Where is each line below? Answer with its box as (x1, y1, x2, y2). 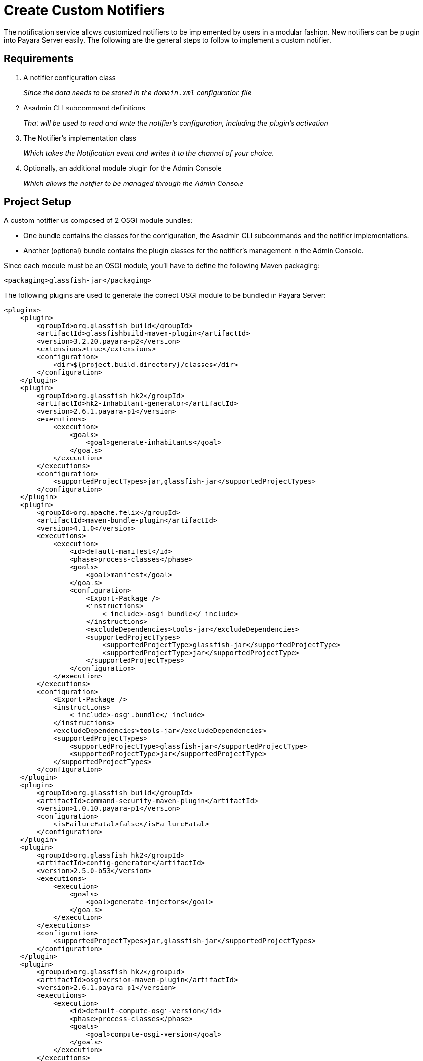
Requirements (4, 53, 74, 65)
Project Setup (4, 196, 72, 208)
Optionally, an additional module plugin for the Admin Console (23, 164, 222, 172)
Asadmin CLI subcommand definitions (23, 103, 145, 112)
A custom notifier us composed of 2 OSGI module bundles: (4, 216, 193, 225)
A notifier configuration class (23, 73, 116, 82)
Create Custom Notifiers (4, 2, 165, 18)
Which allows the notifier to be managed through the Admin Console (23, 179, 244, 187)
